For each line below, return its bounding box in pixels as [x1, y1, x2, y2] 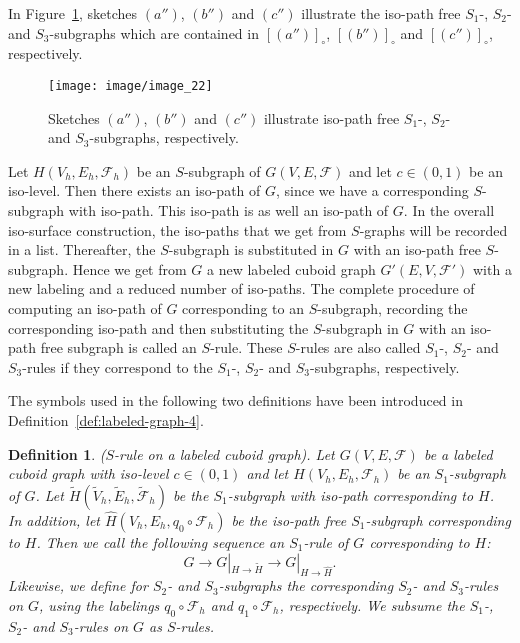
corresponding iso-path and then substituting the [8, 317, 309, 338]
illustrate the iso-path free [301, 3, 461, 23]
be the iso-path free [231, 509, 347, 530]
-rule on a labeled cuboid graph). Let [114, 443, 335, 464]
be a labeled [423, 443, 493, 464]
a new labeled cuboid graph [206, 258, 376, 279]
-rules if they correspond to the [22, 356, 213, 377]
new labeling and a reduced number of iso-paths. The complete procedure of [8, 278, 475, 299]
